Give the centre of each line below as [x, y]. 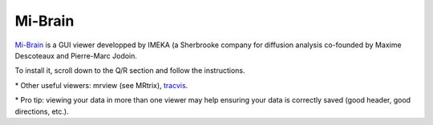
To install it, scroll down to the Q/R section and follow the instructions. [130, 71]
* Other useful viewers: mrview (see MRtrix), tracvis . [101, 85]
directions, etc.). [42, 111]
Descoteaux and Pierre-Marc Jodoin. [76, 55]
